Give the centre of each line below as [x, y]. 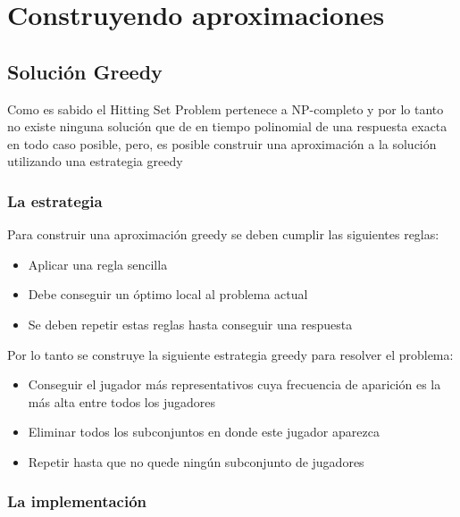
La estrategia [55, 200]
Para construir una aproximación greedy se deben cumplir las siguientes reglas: [223, 234]
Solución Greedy [85, 71]
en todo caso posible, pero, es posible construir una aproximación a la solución [222, 143]
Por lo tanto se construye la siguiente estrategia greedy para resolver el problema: [230, 354]
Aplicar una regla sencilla [98, 264]
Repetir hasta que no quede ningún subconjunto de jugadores [196, 461]
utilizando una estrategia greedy [95, 161]
